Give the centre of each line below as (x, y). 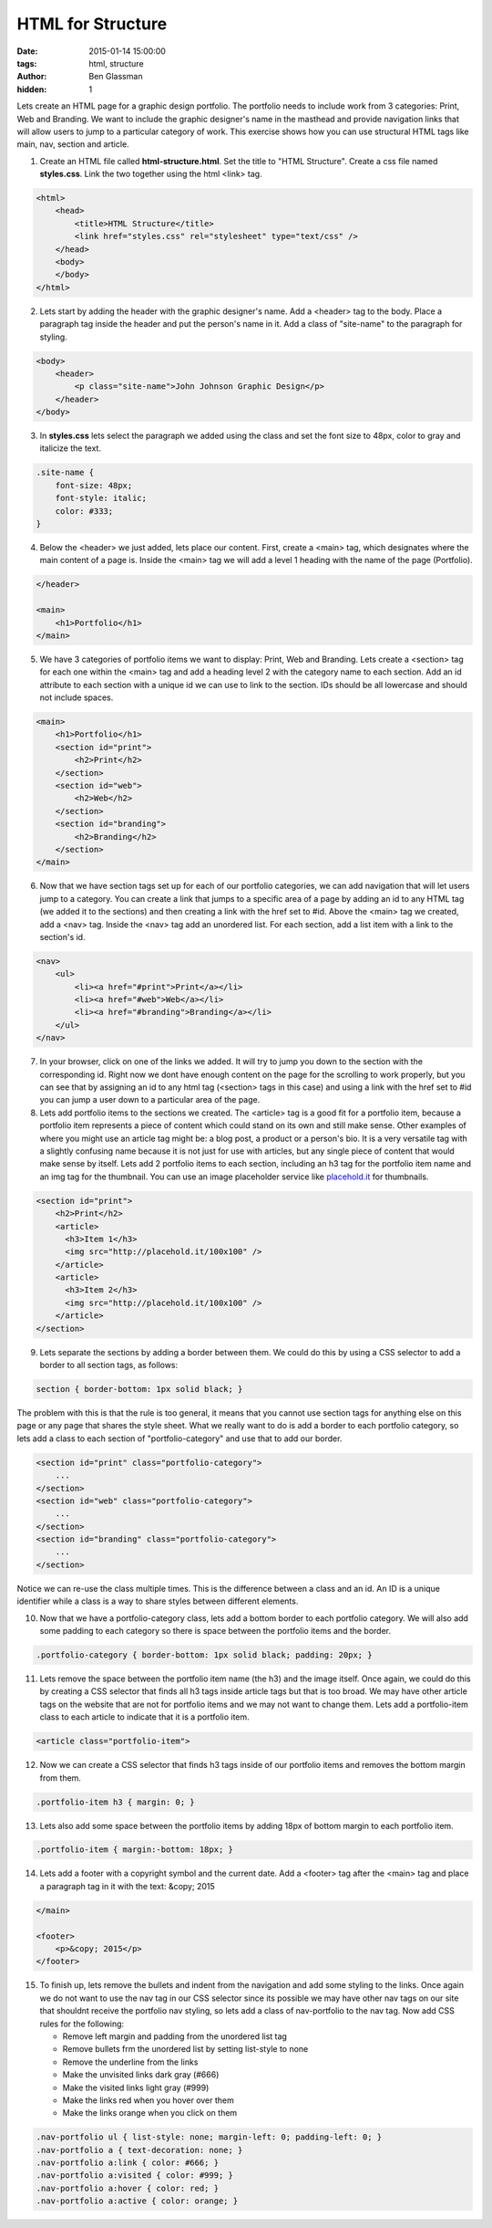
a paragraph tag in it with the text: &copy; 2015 (128, 1886)
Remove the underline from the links (130, 2062)
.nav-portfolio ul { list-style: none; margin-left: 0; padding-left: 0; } (209, 2137)
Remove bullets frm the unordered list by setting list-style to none (185, 2049)
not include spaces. (77, 697)
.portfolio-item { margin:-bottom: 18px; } (135, 1850)
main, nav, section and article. (73, 144)
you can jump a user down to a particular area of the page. (150, 1100)
